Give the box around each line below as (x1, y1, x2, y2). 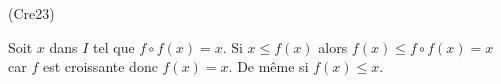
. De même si (228, 56, 309, 77)
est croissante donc (42, 56, 158, 77)
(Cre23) (8, 3, 55, 23)
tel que (93, 36, 135, 57)
